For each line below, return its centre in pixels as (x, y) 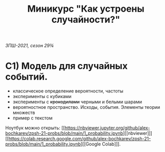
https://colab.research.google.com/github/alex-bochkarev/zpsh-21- (80, 139)
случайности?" (86, 20)
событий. (27, 77)
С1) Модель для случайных (66, 66)
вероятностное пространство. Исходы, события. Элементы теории (86, 107)
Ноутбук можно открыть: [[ (35, 128)
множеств (24, 113)
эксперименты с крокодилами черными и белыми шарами (77, 102)
